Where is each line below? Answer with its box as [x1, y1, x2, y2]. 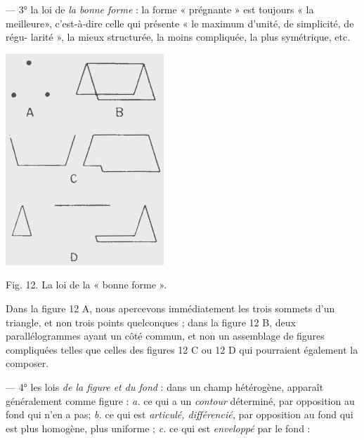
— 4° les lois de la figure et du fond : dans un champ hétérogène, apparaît [6, 379, 324, 394]
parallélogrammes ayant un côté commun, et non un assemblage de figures [6, 328, 325, 343]
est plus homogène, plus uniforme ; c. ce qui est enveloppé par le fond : [6, 420, 311, 435]
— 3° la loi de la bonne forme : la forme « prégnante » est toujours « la [6, 2, 314, 16]
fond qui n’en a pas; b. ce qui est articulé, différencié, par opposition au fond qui [6, 407, 353, 422]
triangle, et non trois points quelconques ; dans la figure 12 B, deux [6, 314, 296, 329]
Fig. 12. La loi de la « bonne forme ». [6, 277, 167, 292]
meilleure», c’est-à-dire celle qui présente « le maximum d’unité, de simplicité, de [6, 15, 354, 30]
